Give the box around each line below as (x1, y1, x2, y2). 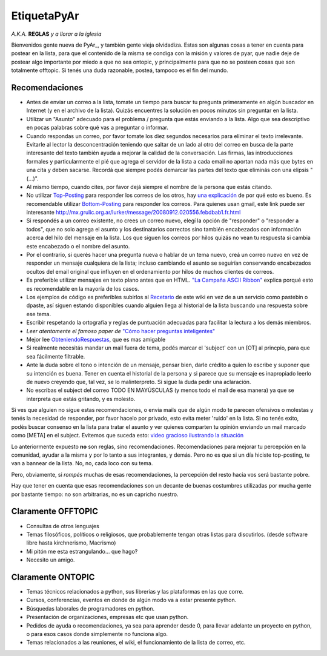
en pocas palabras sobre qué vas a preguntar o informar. (26, 124, 169, 131)
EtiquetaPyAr (11, 9, 79, 22)
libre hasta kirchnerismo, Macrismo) (26, 539, 116, 546)
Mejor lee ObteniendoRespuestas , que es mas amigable (26, 336, 166, 343)
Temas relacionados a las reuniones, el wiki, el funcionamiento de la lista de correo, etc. (26, 639, 246, 646)
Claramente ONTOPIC (11, 572, 95, 582)
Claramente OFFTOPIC (11, 506, 98, 517)
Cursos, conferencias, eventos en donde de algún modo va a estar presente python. (26, 597, 237, 604)
